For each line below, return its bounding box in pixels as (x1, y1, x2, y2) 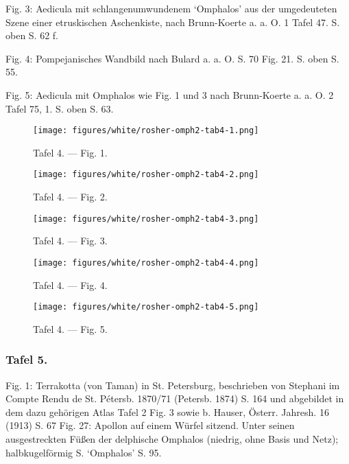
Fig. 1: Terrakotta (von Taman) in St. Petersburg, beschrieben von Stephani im (5, 378, 340, 392)
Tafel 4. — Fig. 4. (33, 277, 108, 292)
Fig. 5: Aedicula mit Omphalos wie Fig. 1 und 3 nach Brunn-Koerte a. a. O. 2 (5, 87, 334, 102)
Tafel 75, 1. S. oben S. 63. (5, 101, 114, 115)
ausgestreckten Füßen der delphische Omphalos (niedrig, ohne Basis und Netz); (5, 432, 339, 445)
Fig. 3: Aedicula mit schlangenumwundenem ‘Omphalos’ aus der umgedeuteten (5, 1, 337, 15)
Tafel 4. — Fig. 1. (33, 145, 108, 159)
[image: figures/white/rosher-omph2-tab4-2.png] (33, 170, 259, 180)
